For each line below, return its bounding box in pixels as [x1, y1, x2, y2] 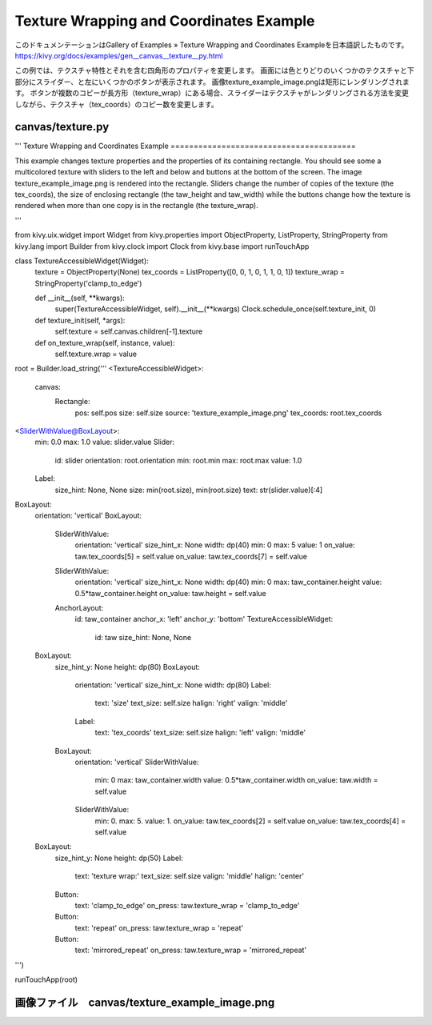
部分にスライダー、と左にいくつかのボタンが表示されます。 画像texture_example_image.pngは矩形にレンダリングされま [14, 77, 410, 86]
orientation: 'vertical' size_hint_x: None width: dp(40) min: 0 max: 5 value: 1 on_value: [74, 540, 355, 550]
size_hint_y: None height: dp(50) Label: [54, 853, 183, 863]
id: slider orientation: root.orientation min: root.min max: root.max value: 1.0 [54, 455, 302, 465]
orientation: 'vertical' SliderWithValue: [74, 757, 199, 767]
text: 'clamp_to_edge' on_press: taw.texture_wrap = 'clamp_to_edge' [74, 900, 300, 910]
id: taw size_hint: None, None [94, 632, 192, 642]
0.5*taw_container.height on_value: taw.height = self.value [74, 588, 267, 598]
